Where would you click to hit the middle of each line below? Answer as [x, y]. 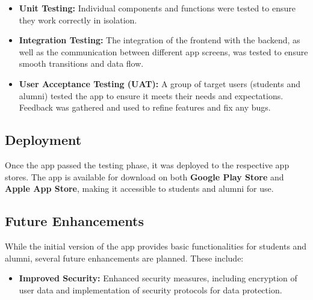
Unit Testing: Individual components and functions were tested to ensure [157, 8]
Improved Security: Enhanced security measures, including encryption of [158, 278]
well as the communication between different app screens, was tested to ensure [163, 51]
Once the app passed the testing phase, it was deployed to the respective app [147, 164]
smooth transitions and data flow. [81, 63]
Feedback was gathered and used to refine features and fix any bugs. [145, 107]
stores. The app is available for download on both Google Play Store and [144, 176]
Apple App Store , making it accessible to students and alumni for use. [139, 188]
